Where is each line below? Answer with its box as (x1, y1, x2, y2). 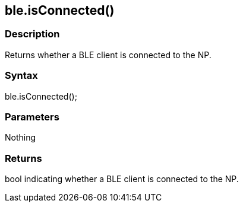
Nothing (5, 132, 36, 143)
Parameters (5, 110, 59, 123)
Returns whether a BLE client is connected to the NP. (5, 49, 212, 60)
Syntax (5, 69, 38, 82)
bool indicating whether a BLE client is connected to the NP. (5, 174, 239, 184)
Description (5, 28, 60, 40)
